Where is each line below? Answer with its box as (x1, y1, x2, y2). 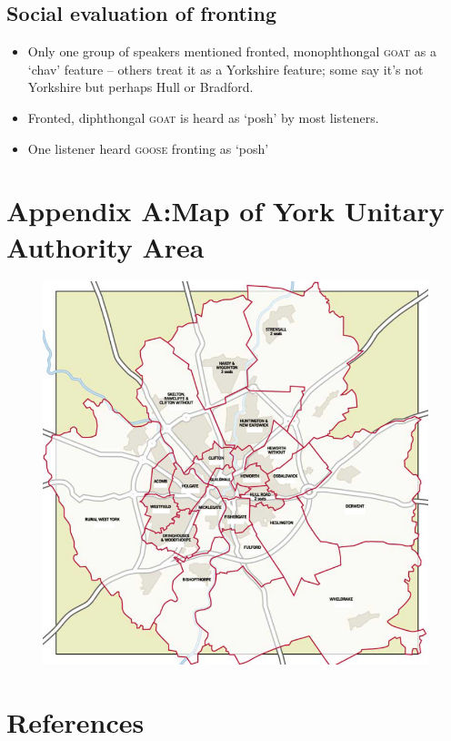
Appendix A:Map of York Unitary (6, 192, 445, 229)
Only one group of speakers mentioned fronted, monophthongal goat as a (27, 42, 437, 61)
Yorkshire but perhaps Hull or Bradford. (27, 77, 254, 96)
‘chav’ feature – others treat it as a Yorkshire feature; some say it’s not (27, 59, 424, 78)
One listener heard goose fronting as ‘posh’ (27, 138, 269, 157)
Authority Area (6, 228, 205, 265)
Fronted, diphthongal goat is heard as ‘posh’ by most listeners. (27, 107, 379, 127)
